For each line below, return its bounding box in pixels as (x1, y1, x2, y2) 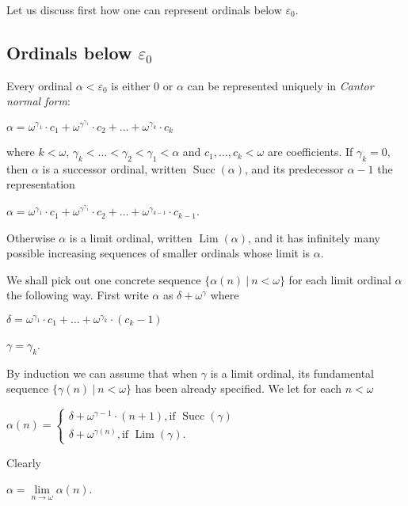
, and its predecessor (245, 160, 344, 177)
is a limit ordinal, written (69, 229, 193, 245)
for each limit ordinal (288, 271, 391, 287)
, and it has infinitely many (247, 229, 380, 245)
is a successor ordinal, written (42, 160, 187, 177)
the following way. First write (6, 287, 149, 303)
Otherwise (6, 229, 55, 245)
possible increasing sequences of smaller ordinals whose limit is (6, 245, 311, 261)
